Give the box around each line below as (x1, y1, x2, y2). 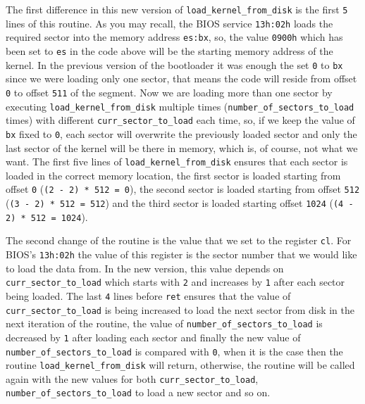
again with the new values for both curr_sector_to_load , (6, 371, 259, 386)
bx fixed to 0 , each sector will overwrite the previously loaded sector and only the (6, 126, 357, 141)
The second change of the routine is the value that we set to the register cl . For (6, 233, 352, 248)
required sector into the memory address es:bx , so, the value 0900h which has (6, 30, 343, 44)
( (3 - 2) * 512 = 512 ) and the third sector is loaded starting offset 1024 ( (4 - (6, 196, 354, 210)
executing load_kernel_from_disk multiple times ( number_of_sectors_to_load (6, 99, 354, 113)
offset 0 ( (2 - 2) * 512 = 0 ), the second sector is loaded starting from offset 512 (6, 182, 360, 196)
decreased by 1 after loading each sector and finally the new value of (6, 329, 301, 344)
